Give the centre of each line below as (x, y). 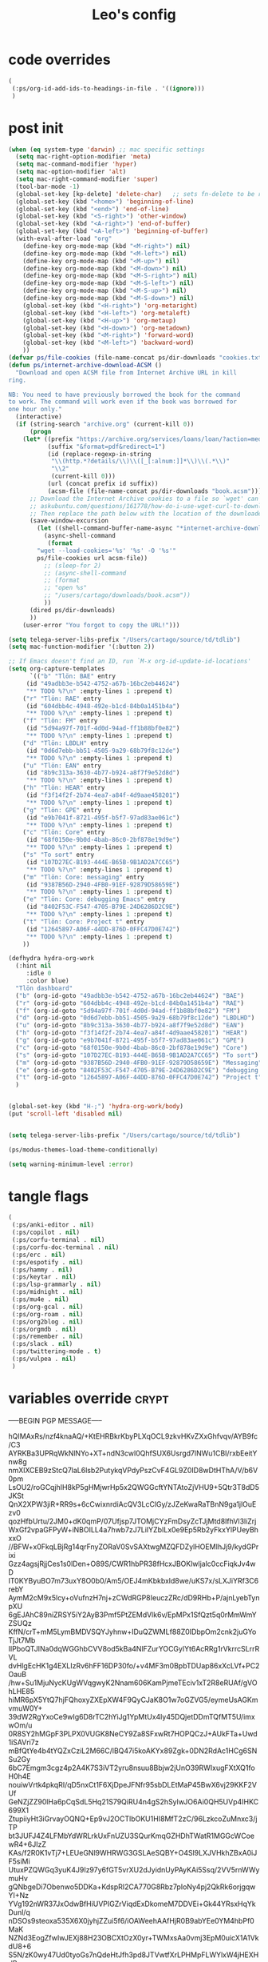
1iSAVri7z (24, 1742)
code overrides (59, 60)
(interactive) (39, 417)
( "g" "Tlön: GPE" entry (62, 810)
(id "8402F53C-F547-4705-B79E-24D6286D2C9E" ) (103, 907)
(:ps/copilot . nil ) (46, 1233)
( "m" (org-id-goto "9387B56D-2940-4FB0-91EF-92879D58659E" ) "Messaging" (139, 1063)
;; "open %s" (65, 588)
